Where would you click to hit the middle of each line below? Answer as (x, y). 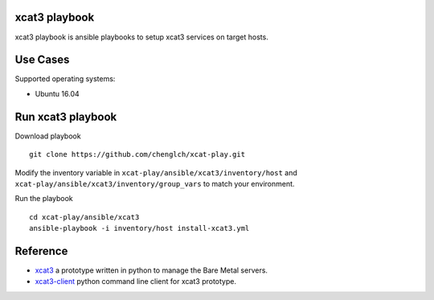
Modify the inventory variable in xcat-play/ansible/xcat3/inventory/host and (156, 172)
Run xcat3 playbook (66, 117)
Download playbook (48, 136)
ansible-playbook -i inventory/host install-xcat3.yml (139, 228)
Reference (41, 251)
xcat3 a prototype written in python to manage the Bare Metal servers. (151, 270)
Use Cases (42, 60)
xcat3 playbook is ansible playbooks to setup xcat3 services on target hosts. (141, 37)
